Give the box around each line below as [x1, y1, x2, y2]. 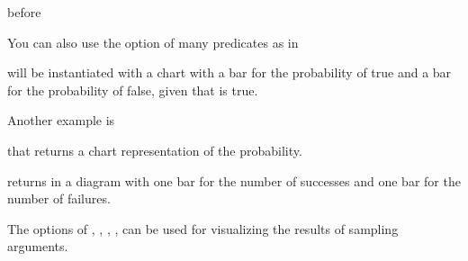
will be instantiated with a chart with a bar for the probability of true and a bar [7, 63, 452, 82]
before [7, 3, 41, 21]
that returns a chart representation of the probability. [7, 140, 302, 159]
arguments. [7, 237, 68, 256]
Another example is [7, 111, 115, 130]
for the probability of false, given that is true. [7, 80, 258, 99]
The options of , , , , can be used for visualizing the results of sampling [7, 219, 399, 238]
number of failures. [7, 189, 111, 208]
